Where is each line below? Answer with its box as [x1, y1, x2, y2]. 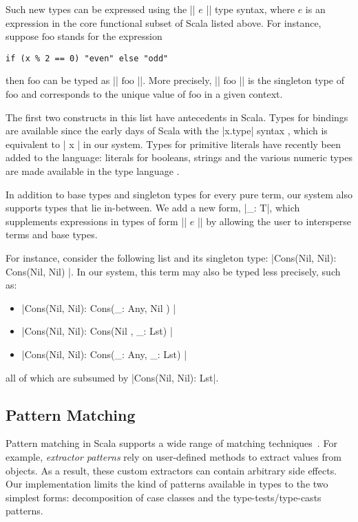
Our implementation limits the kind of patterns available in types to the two [6, 477, 328, 491]
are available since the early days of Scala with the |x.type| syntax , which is [6, 123, 328, 138]
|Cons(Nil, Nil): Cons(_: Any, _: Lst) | [21, 346, 187, 361]
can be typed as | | [43, 73, 118, 87]
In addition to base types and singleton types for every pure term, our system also [6, 187, 352, 201]
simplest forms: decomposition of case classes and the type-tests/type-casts [6, 490, 322, 504]
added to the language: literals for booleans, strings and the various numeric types [6, 150, 352, 165]
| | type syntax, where [206, 2, 295, 16]
